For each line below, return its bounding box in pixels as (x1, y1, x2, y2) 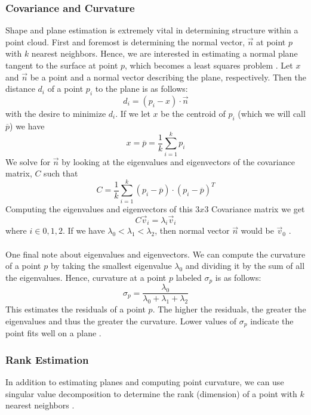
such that (44, 167, 78, 179)
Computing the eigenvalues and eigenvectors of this (5, 202, 193, 215)
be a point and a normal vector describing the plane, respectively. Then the (30, 70, 306, 83)
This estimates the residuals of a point (5, 303, 146, 315)
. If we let (115, 107, 150, 119)
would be (241, 224, 274, 237)
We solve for (5, 155, 51, 168)
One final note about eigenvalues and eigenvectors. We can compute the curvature (5, 247, 306, 260)
